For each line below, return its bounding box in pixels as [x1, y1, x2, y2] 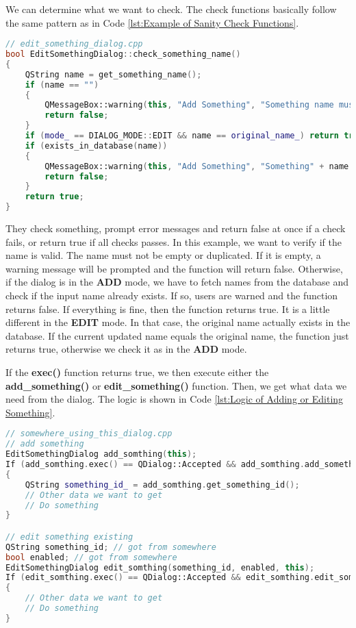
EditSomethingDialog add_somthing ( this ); [5, 449, 197, 460]
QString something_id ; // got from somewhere [5, 542, 216, 552]
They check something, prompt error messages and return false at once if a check [5, 221, 346, 236]
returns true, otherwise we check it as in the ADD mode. [5, 342, 247, 356]
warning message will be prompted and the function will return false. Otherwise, [5, 261, 343, 275]
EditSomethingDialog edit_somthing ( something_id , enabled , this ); [5, 562, 315, 573]
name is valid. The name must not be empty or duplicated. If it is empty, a [5, 248, 321, 262]
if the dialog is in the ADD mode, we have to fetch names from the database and [5, 275, 349, 289]
